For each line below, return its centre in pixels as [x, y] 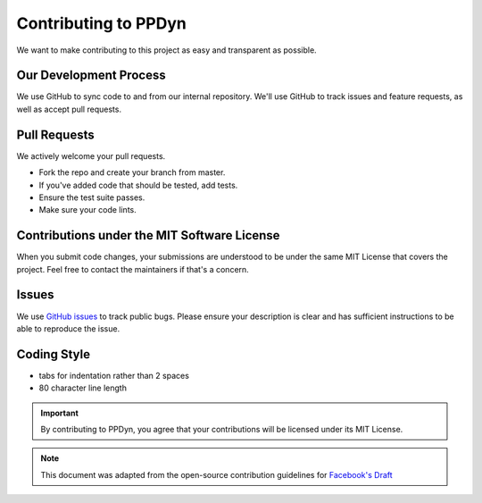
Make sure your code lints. [88, 210]
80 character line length [83, 388]
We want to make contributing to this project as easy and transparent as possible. [166, 50]
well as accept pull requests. [69, 109]
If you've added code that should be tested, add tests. [138, 185]
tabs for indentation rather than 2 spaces [114, 375]
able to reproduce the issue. [68, 328]
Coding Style [54, 354]
